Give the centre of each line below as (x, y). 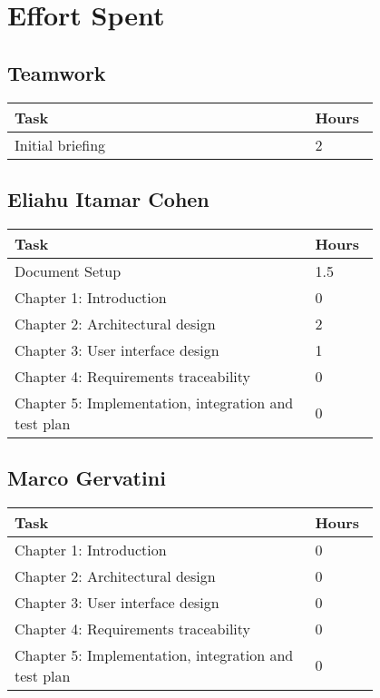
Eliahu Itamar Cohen (108, 198)
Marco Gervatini (87, 478)
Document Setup (68, 270)
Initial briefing (60, 144)
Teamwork (57, 72)
